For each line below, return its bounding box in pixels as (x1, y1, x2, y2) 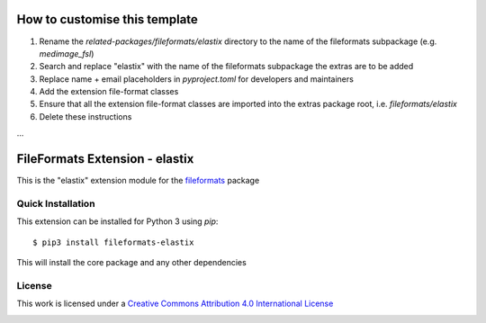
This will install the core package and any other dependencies (16, 257, 247, 268)
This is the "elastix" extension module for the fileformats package (16, 175, 260, 186)
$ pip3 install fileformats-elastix (32, 237, 194, 247)
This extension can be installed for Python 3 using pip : (16, 216, 219, 227)
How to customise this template (16, 12, 198, 27)
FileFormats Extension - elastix (16, 151, 194, 166)
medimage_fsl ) (39, 48, 94, 58)
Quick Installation (16, 197, 95, 210)
